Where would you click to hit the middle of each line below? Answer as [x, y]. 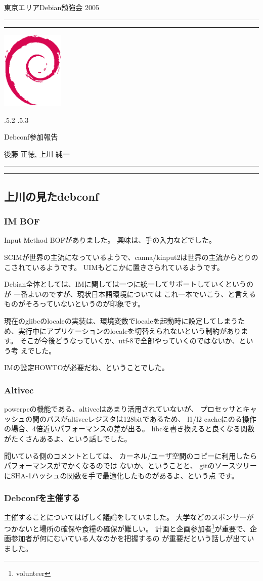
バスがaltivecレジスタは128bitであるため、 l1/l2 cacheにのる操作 [151, 418]
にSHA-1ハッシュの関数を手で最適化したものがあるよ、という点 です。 [121, 475]
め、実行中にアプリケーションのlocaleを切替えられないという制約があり [123, 330]
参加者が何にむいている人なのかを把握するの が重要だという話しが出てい [133, 538]
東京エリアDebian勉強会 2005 [52, 7]
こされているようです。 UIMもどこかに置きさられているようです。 [114, 267]
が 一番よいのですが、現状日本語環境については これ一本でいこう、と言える [130, 294]
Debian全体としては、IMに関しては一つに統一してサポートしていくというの [129, 284]
